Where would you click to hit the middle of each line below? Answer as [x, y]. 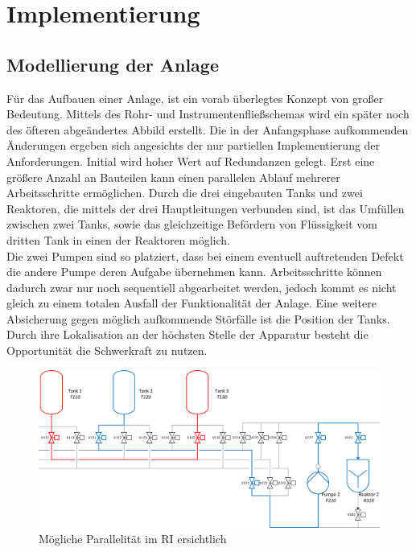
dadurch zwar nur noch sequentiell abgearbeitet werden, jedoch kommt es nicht [202, 287]
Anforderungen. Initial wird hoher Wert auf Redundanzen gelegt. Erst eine [191, 161]
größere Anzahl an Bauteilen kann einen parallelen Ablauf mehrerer [173, 177]
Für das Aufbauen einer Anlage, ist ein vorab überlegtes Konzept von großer [195, 98]
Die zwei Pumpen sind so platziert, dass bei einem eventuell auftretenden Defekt [205, 255]
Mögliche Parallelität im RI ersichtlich [133, 539]
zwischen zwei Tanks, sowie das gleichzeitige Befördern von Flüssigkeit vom [192, 224]
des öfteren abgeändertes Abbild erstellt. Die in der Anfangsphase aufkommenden [208, 129]
